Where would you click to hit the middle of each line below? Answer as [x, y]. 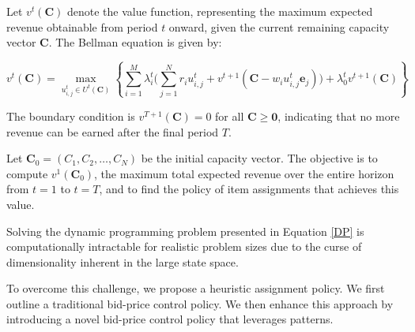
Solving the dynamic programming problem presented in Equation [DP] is [185, 231]
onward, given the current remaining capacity [279, 26]
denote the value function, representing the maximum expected [220, 11]
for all [230, 116]
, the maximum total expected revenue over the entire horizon [244, 173]
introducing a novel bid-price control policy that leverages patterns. [170, 319]
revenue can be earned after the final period [113, 131]
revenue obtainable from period [82, 26]
